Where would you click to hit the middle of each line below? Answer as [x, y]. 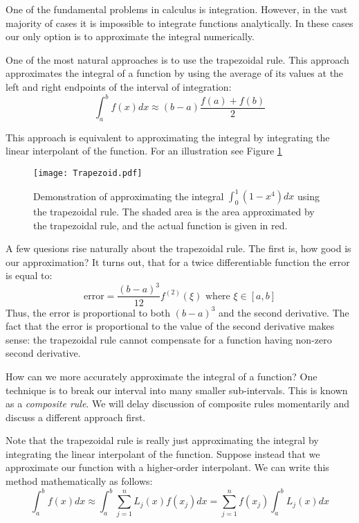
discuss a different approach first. [76, 417]
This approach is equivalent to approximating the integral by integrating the [168, 137]
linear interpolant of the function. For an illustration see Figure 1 [144, 151]
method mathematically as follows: [79, 481]
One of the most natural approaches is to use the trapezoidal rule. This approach [177, 59]
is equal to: [29, 275]
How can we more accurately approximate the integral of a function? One [162, 376]
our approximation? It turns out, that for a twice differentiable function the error [178, 261]
